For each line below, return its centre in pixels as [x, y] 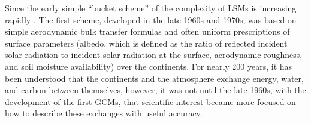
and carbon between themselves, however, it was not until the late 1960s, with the [155, 90]
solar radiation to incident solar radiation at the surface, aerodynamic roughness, [154, 55]
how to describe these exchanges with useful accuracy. [104, 113]
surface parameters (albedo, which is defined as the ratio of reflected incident [146, 43]
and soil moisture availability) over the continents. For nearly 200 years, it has [149, 66]
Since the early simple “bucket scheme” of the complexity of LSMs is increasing [151, 8]
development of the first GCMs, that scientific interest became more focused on [150, 101]
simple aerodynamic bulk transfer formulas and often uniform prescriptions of [147, 31]
